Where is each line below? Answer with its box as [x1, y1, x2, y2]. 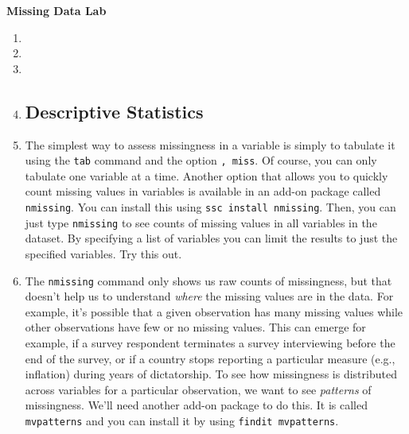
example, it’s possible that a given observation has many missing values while [25, 303, 403, 320]
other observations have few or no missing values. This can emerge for [25, 319, 366, 335]
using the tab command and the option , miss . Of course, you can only [25, 152, 377, 169]
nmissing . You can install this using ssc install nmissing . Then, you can [25, 199, 396, 215]
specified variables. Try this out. [25, 245, 182, 262]
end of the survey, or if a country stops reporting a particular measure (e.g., [25, 350, 395, 366]
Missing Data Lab [6, 2, 107, 18]
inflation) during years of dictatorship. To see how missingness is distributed [25, 366, 397, 382]
